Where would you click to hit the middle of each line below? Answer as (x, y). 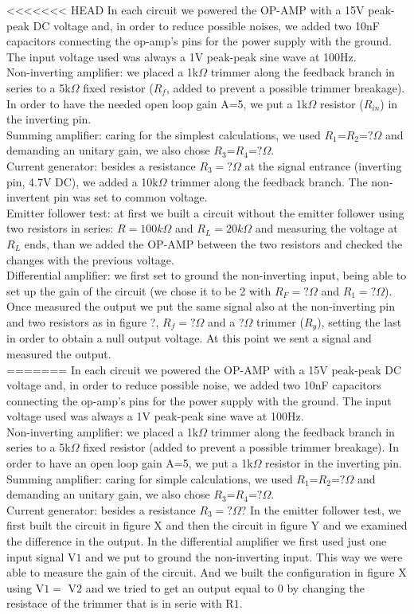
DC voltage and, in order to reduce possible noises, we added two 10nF (207, 25)
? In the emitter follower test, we (321, 509)
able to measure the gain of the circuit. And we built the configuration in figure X (207, 572)
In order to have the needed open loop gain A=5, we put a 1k (157, 103)
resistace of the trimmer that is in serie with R (120, 603)
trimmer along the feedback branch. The (269, 181)
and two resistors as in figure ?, (83, 321)
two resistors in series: (60, 228)
